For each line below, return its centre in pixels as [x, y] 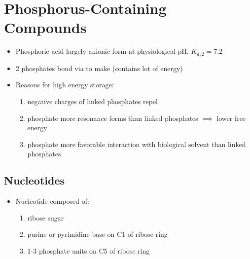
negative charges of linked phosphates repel [92, 101]
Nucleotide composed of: [52, 201]
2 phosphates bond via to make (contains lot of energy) [99, 68]
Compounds [45, 27]
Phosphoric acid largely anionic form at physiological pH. [102, 51]
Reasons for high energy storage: [65, 85]
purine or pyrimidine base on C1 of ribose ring [97, 234]
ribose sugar [46, 217]
